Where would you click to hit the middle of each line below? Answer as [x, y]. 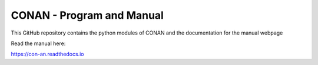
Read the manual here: [38, 43]
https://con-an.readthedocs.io [47, 54]
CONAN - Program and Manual [87, 15]
